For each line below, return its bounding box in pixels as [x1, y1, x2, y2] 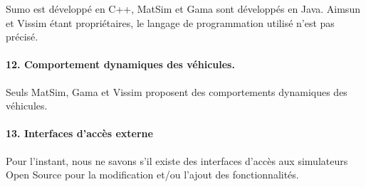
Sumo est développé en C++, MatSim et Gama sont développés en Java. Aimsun [6, 1, 360, 16]
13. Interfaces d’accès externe [6, 126, 153, 141]
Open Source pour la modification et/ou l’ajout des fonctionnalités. [6, 167, 299, 182]
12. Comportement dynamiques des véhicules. [6, 57, 235, 72]
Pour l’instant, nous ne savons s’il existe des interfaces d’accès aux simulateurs [6, 153, 348, 168]
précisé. [6, 29, 38, 44]
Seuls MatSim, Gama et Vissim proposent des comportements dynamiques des [6, 84, 347, 99]
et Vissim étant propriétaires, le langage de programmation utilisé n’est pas [6, 15, 335, 30]
